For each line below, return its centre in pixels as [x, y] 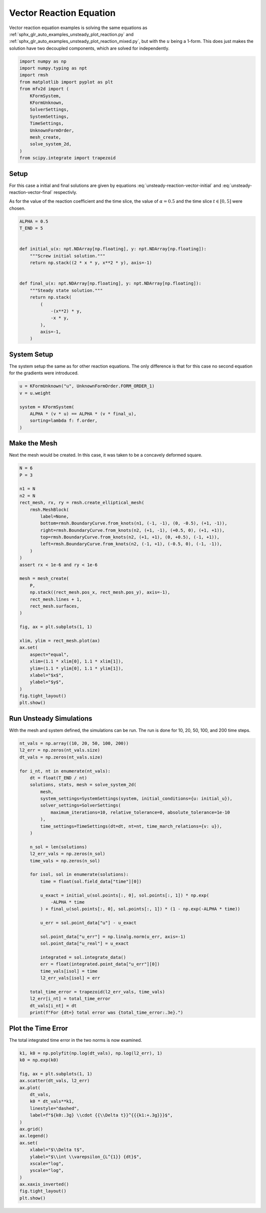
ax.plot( [30, 1087]
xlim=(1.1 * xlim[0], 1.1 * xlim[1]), [77, 662]
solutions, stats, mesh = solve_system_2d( [83, 785]
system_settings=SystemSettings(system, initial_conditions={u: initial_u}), [136, 799]
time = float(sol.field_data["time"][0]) [91, 881]
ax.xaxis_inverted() [44, 1184]
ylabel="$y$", [47, 682]
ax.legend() [34, 1136]
